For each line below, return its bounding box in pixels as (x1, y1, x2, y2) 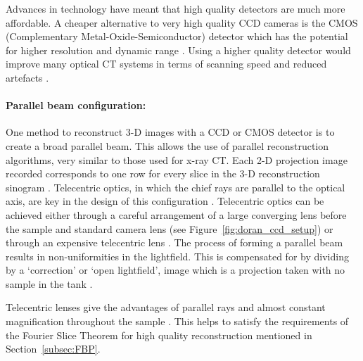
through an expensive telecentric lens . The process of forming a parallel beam (6, 235, 343, 250)
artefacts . (6, 70, 49, 84)
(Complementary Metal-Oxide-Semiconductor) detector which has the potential (6, 29, 348, 44)
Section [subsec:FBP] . (6, 341, 101, 356)
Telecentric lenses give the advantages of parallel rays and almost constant (6, 300, 326, 315)
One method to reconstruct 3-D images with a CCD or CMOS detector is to (6, 125, 335, 139)
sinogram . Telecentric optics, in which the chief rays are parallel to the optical (6, 179, 345, 194)
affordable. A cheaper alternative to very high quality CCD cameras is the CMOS (6, 15, 358, 30)
